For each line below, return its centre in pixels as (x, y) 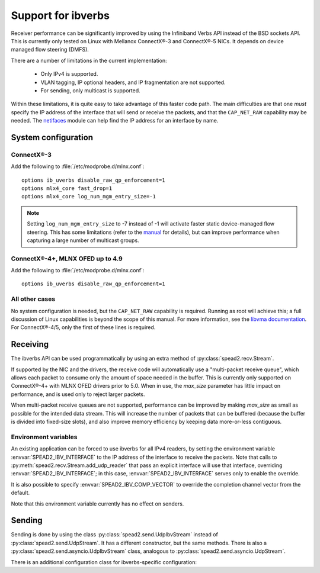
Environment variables (44, 437)
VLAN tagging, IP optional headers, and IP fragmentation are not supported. (133, 82)
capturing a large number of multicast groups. (83, 240)
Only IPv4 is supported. (69, 74)
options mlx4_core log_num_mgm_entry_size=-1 (89, 197)
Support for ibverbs (60, 15)
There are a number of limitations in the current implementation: (89, 60)
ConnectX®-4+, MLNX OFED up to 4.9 (67, 259)
